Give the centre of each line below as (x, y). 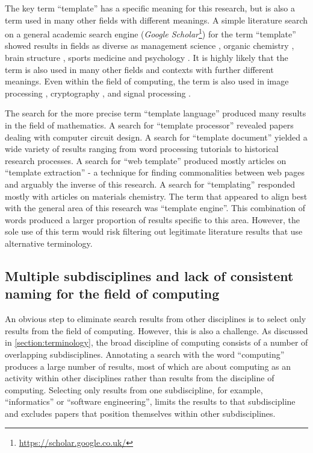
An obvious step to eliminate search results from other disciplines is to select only (156, 319)
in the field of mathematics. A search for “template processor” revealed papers (149, 125)
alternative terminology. (49, 243)
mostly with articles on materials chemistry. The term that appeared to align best (156, 196)
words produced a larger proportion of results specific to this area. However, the (152, 219)
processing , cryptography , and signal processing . (98, 93)
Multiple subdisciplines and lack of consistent (149, 275)
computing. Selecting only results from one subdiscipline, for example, (134, 389)
